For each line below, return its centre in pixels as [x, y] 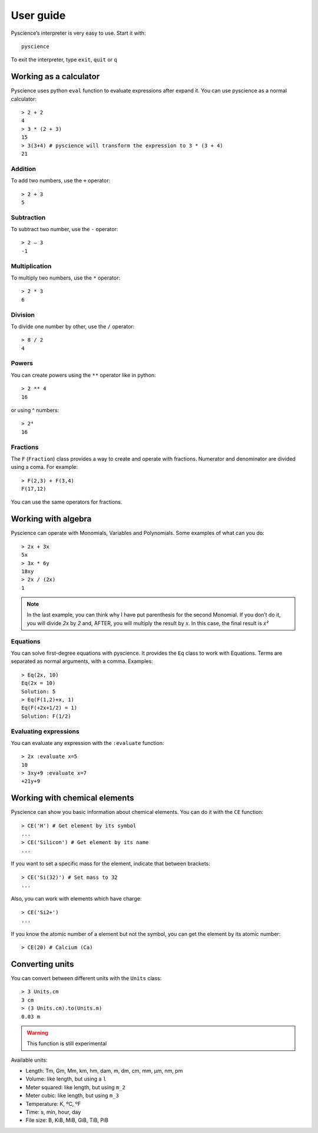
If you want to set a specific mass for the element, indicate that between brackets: [110, 863]
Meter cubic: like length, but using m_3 [72, 1096]
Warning [37, 1033]
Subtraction [28, 217]
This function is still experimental [67, 1043]
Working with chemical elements [72, 798]
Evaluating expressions [45, 731]
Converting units [42, 964]
